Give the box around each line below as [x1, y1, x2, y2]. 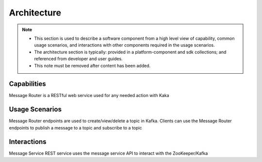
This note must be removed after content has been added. [34, 63, 150, 68]
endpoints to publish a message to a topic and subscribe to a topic [9, 125, 142, 130]
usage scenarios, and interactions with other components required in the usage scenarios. [34, 42, 215, 48]
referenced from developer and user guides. [34, 56, 123, 62]
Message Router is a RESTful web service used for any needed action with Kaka [9, 93, 169, 98]
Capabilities [9, 80, 46, 88]
